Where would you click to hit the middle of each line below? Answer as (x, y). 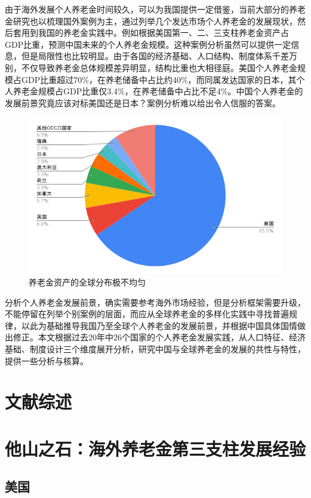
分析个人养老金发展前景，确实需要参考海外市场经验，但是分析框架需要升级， (155, 302)
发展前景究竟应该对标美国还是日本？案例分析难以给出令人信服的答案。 (143, 102)
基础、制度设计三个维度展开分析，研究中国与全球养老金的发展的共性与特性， (155, 349)
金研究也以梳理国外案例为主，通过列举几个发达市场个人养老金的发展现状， (151, 21)
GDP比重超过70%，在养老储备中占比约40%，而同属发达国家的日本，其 (159, 79)
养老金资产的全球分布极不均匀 (87, 282)
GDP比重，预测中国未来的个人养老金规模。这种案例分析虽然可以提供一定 (148, 44)
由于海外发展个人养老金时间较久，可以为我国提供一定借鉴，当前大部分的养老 (155, 9)
